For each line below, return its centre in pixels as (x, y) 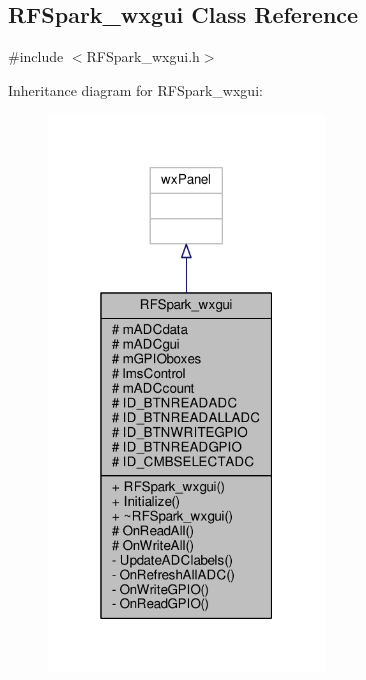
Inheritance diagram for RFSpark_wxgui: (135, 89)
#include (36, 56)
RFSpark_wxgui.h (143, 56)
